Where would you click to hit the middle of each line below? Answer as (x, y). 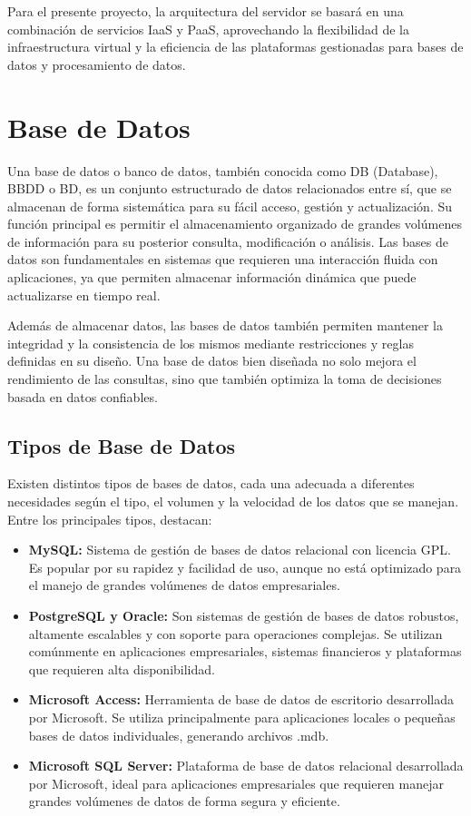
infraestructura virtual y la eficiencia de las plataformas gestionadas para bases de (235, 47)
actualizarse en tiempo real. (84, 295)
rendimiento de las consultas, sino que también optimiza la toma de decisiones (225, 379)
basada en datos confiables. (83, 396)
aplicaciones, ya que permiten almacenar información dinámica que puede (212, 277)
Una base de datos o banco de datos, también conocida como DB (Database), (223, 170)
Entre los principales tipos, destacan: (110, 519)
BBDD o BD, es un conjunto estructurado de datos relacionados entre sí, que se (230, 188)
